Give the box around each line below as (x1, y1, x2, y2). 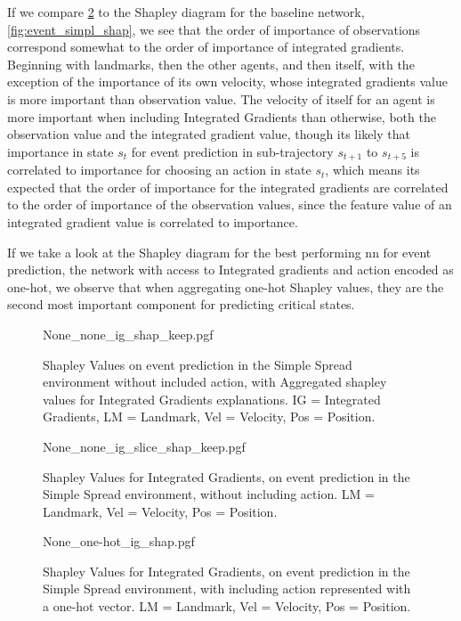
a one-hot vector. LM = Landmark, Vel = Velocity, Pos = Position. (43, 597, 411, 616)
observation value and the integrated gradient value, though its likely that (7, 125, 410, 143)
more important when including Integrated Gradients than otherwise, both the (7, 107, 436, 126)
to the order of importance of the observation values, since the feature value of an (7, 195, 452, 214)
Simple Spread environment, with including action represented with (43, 579, 411, 598)
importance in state (7, 142, 114, 160)
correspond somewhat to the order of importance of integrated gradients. (7, 37, 405, 56)
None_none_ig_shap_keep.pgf (43, 324, 214, 343)
